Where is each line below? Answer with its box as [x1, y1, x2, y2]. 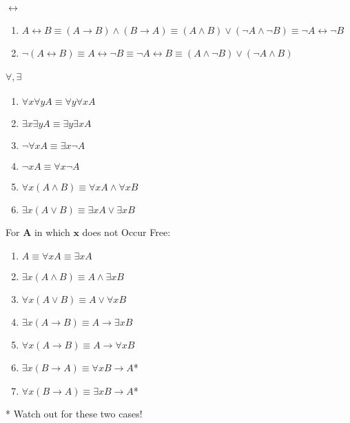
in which [34, 225, 70, 239]
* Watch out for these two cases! [6, 406, 143, 421]
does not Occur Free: [82, 225, 171, 239]
